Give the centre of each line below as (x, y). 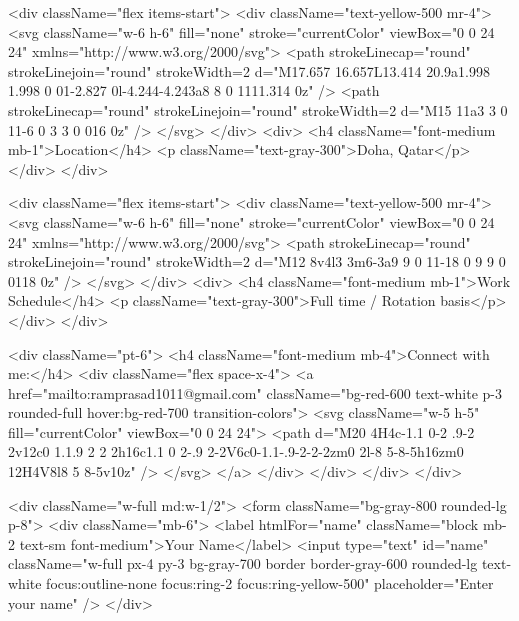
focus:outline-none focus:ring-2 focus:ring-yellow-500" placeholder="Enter (270, 583)
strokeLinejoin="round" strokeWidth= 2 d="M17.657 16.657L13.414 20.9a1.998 (249, 70)
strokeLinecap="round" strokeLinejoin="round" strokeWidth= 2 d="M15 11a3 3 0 (258, 109)
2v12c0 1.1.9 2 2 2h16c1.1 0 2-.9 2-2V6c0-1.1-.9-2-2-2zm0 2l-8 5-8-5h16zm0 (236, 451)
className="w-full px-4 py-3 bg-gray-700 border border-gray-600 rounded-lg (243, 563)
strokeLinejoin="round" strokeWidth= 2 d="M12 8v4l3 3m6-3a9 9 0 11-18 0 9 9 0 (257, 261)
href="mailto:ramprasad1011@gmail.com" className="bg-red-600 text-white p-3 (255, 392)
